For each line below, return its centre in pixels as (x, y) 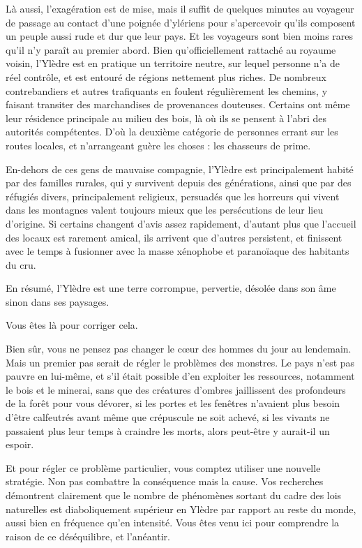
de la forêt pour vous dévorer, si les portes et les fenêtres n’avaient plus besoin (173, 403)
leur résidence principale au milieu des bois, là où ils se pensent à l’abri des (166, 118)
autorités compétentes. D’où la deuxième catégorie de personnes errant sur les (172, 132)
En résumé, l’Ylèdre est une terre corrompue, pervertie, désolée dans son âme (171, 288)
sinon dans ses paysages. (58, 301)
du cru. (21, 264)
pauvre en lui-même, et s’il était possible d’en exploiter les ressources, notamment (180, 376)
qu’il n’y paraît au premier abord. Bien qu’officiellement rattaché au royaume (171, 49)
